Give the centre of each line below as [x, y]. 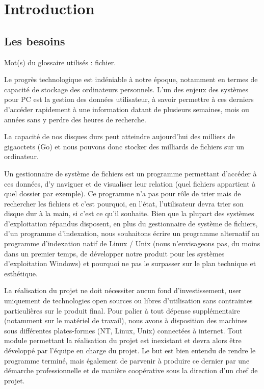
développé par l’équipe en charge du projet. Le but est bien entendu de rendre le [130, 351]
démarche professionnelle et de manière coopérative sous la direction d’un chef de [131, 370]
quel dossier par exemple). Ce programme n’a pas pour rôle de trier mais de [123, 193]
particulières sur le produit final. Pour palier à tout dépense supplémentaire [122, 310]
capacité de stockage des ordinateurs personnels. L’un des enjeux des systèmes [126, 89]
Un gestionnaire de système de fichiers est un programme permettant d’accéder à [130, 173]
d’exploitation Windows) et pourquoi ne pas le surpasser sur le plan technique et [130, 263]
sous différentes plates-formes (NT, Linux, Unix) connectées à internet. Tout [123, 330]
